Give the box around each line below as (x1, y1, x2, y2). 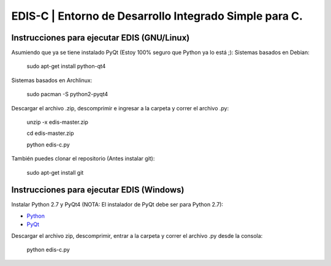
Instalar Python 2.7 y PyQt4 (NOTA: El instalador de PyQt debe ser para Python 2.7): (11, 201, 224, 208)
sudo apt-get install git (26, 169, 84, 176)
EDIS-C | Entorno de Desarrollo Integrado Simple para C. (11, 9, 303, 23)
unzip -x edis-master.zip (26, 118, 89, 126)
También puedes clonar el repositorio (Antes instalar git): (11, 155, 155, 162)
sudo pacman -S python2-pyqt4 (26, 91, 108, 98)
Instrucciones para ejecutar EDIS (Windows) (11, 184, 185, 196)
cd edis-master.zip (26, 129, 74, 137)
